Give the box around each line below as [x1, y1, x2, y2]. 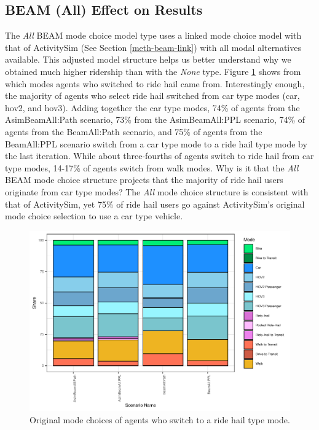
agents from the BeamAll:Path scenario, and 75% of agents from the [5, 125, 262, 138]
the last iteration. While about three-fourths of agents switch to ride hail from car [5, 149, 314, 162]
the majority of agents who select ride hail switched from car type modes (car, [5, 89, 300, 102]
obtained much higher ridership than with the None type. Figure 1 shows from [5, 64, 301, 77]
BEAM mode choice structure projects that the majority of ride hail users [5, 173, 283, 186]
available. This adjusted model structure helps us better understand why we [5, 53, 291, 66]
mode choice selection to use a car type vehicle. [5, 209, 183, 222]
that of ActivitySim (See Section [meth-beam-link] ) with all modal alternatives [5, 41, 301, 53]
